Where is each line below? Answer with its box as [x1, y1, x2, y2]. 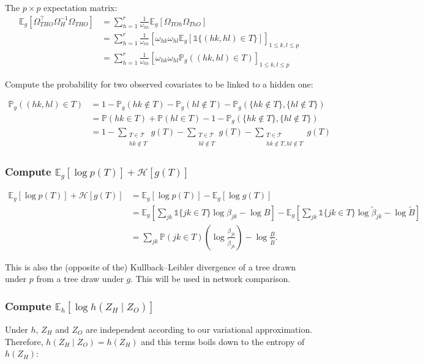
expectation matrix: [43, 1, 118, 13]
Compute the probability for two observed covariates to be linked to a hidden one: [5, 77, 313, 90]
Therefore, [5, 335, 43, 347]
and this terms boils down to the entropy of [141, 335, 305, 347]
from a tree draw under [36, 272, 124, 285]
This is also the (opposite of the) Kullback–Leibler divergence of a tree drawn [5, 260, 296, 273]
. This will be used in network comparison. [130, 272, 291, 285]
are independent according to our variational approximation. [85, 323, 313, 336]
